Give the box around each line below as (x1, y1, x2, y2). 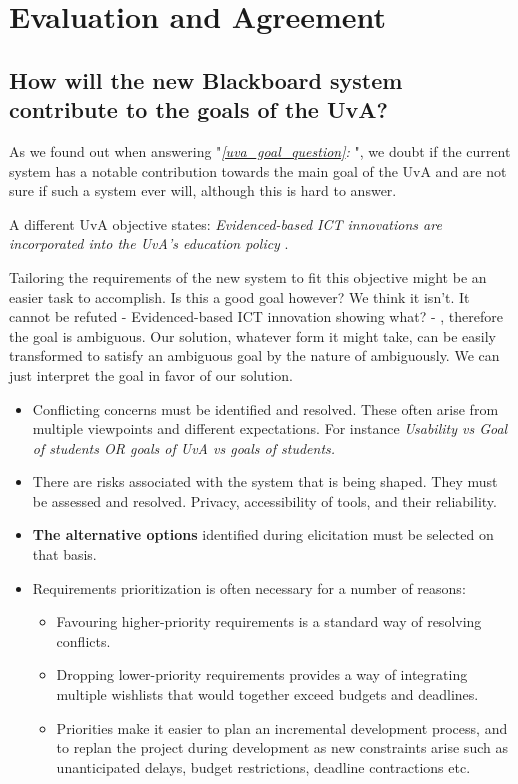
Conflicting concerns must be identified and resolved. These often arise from (32, 398, 499, 419)
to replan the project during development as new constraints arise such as (56, 737, 508, 758)
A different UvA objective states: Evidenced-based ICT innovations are (9, 213, 442, 234)
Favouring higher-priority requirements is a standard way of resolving (56, 611, 482, 632)
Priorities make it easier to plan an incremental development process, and (56, 717, 508, 738)
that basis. (32, 544, 97, 565)
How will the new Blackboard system (9, 64, 403, 95)
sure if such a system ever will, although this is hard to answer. (9, 180, 397, 201)
